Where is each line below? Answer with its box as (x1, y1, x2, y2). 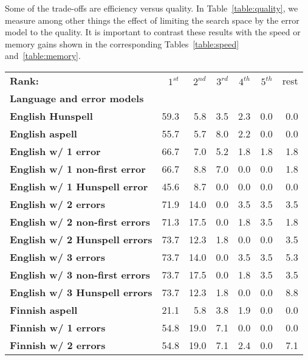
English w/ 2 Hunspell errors (10, 232, 152, 246)
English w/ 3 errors (10, 249, 105, 264)
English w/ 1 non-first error (10, 161, 146, 176)
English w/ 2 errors (10, 196, 105, 211)
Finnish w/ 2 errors (10, 337, 106, 352)
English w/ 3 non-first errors (10, 267, 151, 282)
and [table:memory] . (5, 49, 81, 62)
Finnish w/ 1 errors (10, 320, 106, 334)
